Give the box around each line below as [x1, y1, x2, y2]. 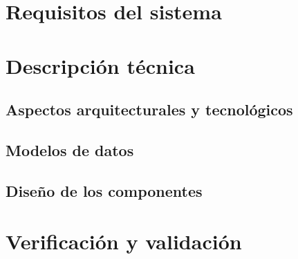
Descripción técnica [6, 51, 195, 79]
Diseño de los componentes [6, 180, 203, 201]
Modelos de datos [6, 139, 134, 160]
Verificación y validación [6, 227, 242, 256]
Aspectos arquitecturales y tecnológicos [6, 99, 293, 120]
